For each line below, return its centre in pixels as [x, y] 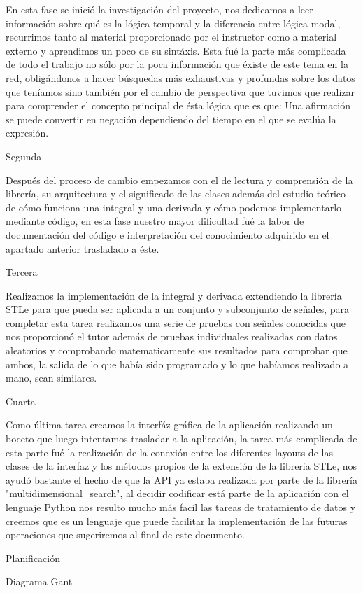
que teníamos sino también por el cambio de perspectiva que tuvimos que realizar [180, 91]
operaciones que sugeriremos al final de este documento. [125, 535]
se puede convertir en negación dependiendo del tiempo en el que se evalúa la [171, 119]
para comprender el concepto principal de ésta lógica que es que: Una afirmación [178, 105]
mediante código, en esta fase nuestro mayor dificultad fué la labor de [155, 221]
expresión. [27, 133]
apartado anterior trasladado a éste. [83, 248]
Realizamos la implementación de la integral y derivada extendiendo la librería [174, 295]
